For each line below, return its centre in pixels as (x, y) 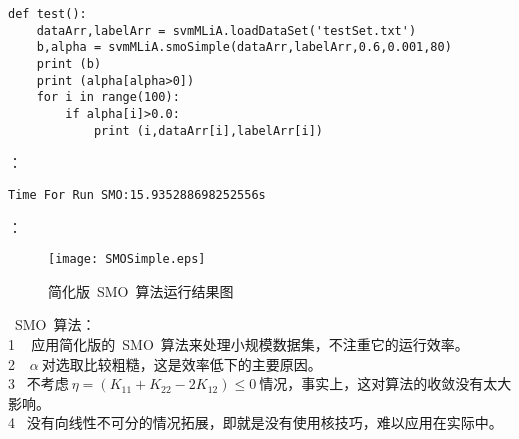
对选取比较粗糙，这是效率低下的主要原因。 (181, 363)
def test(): (47, 14)
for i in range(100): (108, 97)
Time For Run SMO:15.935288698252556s (137, 194)
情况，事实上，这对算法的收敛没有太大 (385, 383)
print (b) (69, 63)
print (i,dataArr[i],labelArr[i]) (208, 130)
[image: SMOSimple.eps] (127, 259)
